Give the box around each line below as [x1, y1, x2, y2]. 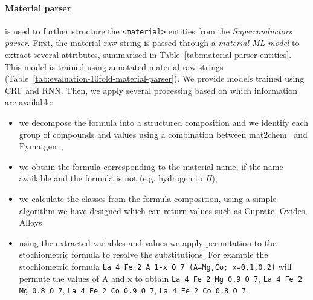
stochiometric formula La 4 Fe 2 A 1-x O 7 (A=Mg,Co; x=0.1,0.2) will [19, 259, 292, 272]
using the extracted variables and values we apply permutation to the [19, 236, 277, 249]
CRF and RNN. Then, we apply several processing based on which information [5, 83, 298, 96]
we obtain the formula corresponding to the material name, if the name [19, 160, 283, 172]
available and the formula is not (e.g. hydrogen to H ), [19, 172, 218, 184]
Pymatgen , [19, 140, 63, 152]
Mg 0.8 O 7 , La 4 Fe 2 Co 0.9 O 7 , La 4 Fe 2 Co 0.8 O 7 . [19, 284, 248, 296]
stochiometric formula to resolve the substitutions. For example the [19, 248, 268, 261]
